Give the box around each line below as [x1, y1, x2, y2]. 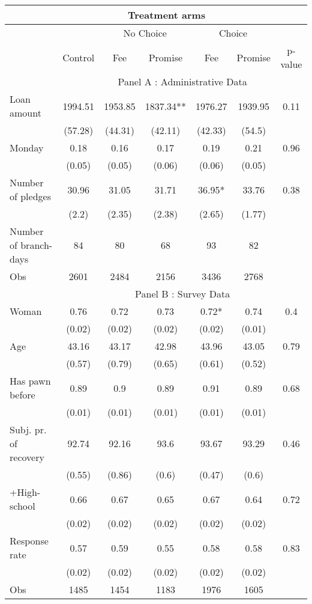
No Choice [123, 26, 167, 40]
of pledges [10, 189, 51, 203]
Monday [10, 141, 44, 154]
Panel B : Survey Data [135, 287, 230, 300]
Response [10, 534, 49, 548]
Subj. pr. [10, 422, 47, 436]
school [10, 499, 35, 513]
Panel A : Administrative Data [118, 75, 247, 88]
